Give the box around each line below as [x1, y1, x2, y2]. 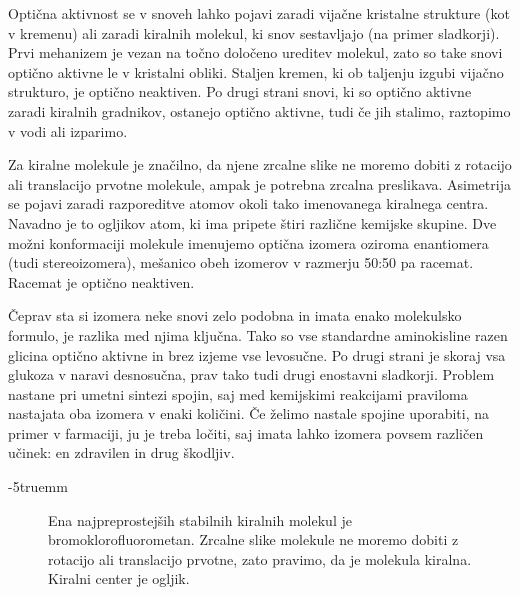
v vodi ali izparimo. [8, 120, 128, 141]
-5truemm [8, 476, 68, 497]
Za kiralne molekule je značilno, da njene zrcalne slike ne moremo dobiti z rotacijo [8, 154, 512, 175]
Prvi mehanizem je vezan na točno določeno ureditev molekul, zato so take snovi [8, 42, 503, 63]
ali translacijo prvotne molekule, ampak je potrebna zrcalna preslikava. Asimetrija [8, 173, 511, 194]
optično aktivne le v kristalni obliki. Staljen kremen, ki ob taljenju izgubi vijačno [8, 61, 504, 82]
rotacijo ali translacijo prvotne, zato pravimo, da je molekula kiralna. [48, 548, 472, 569]
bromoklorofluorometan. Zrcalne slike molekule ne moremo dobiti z [48, 529, 459, 550]
